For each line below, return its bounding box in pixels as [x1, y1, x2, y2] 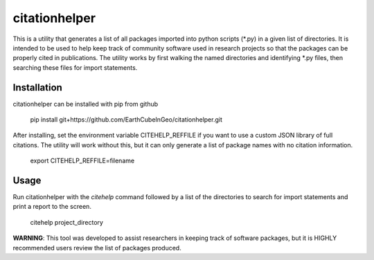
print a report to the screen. [12, 203, 91, 211]
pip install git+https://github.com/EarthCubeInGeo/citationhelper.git [30, 115, 223, 124]
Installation [12, 82, 62, 93]
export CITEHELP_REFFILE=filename [30, 156, 135, 165]
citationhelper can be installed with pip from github [12, 100, 159, 108]
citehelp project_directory [30, 218, 104, 226]
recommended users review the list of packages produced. [12, 243, 181, 252]
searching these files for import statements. [12, 63, 138, 72]
